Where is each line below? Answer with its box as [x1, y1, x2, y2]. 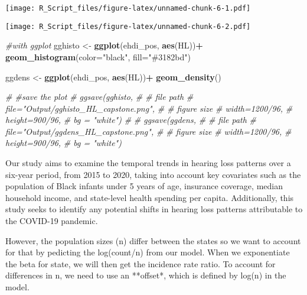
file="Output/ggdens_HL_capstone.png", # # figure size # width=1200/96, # [5, 125, 292, 137]
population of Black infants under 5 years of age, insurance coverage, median [5, 180, 283, 192]
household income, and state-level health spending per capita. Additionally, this [5, 191, 294, 203]
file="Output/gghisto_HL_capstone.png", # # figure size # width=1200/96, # [5, 102, 293, 114]
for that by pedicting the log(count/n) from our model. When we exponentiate [5, 246, 290, 258]
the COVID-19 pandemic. [5, 215, 98, 227]
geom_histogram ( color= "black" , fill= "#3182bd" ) [5, 50, 191, 63]
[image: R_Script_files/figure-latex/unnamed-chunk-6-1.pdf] [5, 4, 251, 12]
